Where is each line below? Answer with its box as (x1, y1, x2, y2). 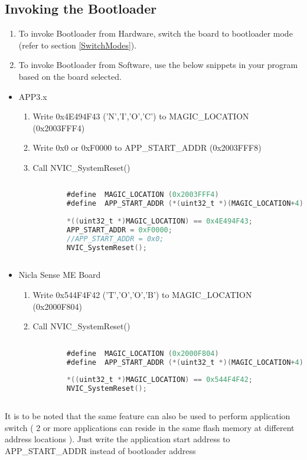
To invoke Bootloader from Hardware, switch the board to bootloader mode (18, 27, 293, 40)
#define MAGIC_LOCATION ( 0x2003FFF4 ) (66, 190, 219, 199)
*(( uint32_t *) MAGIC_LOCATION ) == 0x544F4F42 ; (66, 375, 253, 384)
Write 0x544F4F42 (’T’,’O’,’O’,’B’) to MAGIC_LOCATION (32, 289, 252, 301)
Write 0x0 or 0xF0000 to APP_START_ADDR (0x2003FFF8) (32, 141, 262, 154)
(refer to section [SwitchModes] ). (18, 38, 137, 51)
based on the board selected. (18, 70, 122, 82)
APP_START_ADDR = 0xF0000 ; (66, 225, 172, 234)
